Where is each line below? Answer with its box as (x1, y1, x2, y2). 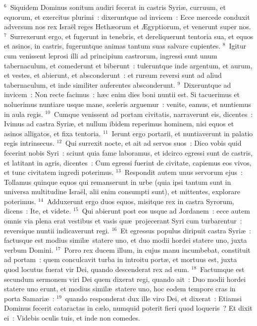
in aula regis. (4, 109, 43, 119)
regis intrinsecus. (4, 138, 54, 148)
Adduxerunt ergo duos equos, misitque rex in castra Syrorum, (47, 196, 234, 206)
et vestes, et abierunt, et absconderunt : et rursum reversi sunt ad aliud (4, 70, 222, 80)
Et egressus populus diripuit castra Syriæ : (120, 225, 251, 235)
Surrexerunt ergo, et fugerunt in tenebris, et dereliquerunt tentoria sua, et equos (10, 31, 254, 41)
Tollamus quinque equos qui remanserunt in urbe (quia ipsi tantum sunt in (4, 176, 231, 187)
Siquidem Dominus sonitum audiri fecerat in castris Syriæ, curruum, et (10, 2, 226, 12)
